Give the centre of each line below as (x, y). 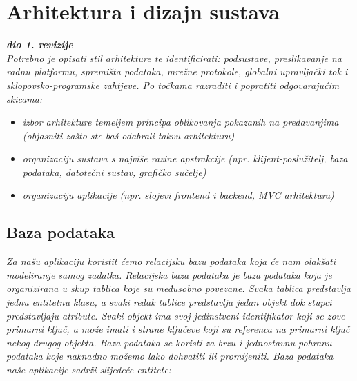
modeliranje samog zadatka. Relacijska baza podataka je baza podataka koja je (169, 274)
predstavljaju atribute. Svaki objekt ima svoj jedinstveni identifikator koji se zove (176, 315)
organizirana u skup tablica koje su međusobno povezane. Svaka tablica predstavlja (179, 288)
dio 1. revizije (40, 45)
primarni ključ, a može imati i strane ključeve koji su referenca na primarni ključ (178, 329)
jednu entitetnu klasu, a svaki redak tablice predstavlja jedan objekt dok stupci (169, 302)
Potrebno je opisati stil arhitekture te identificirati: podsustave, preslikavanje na (174, 58)
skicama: (25, 98)
